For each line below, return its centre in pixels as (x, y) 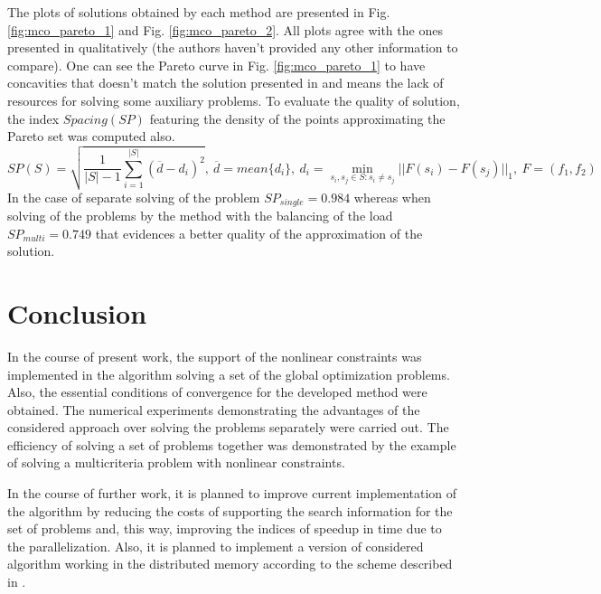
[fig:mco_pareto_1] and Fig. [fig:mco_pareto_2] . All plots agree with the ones (225, 29)
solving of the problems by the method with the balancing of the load (200, 215)
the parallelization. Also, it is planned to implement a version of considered (216, 546)
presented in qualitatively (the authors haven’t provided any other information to (233, 47)
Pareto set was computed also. (91, 136)
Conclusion (77, 312)
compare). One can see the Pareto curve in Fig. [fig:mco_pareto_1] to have (216, 65)
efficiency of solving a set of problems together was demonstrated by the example (232, 444)
